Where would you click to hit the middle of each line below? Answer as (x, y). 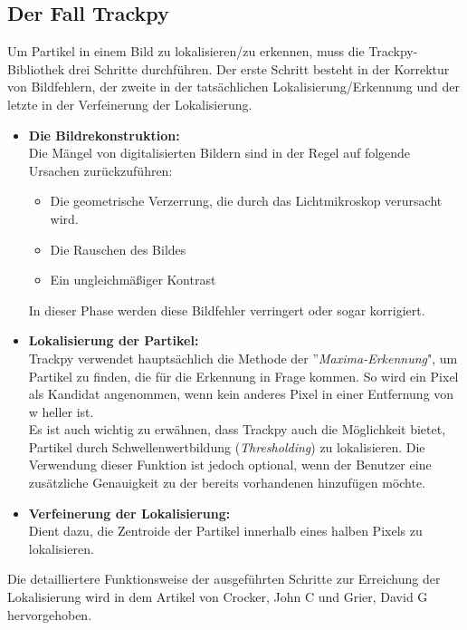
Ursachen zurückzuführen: (100, 170)
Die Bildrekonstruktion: (104, 135)
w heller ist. (61, 411)
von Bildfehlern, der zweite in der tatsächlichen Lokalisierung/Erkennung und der (233, 87)
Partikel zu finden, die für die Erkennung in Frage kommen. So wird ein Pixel (243, 376)
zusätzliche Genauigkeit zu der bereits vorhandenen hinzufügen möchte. (227, 483)
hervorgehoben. (50, 614)
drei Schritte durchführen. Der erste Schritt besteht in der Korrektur (259, 68)
